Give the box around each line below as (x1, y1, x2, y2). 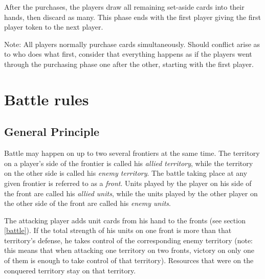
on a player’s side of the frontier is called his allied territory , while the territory (4, 157, 253, 168)
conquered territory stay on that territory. (4, 265, 136, 275)
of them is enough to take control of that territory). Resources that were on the (4, 255, 254, 266)
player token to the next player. (4, 21, 103, 32)
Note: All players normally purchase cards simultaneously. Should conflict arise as (4, 38, 260, 49)
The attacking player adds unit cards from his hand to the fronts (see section (4, 215, 246, 225)
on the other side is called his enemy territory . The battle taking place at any (4, 168, 248, 178)
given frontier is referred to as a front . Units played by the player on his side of (4, 177, 252, 188)
